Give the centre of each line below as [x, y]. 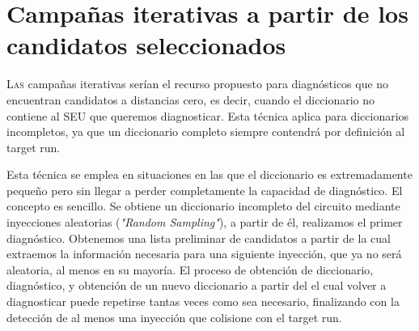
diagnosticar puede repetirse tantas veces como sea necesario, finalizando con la [203, 301]
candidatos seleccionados [146, 45]
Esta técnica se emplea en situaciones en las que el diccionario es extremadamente [209, 174]
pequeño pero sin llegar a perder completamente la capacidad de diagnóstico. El [205, 190]
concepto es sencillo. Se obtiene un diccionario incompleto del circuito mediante [203, 206]
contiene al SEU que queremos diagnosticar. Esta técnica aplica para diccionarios [208, 115]
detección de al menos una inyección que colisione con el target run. [174, 317]
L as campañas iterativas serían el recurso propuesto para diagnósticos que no [198, 84]
